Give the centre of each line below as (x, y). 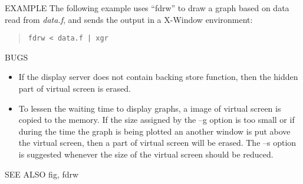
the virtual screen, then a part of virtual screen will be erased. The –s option (157, 143)
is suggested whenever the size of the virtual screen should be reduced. (146, 154)
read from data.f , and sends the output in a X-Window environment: (129, 19)
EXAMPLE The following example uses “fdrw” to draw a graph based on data (147, 8)
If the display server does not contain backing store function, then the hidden (158, 77)
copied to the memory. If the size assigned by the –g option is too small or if (157, 120)
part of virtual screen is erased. (75, 88)
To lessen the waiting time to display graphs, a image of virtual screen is (150, 108)
